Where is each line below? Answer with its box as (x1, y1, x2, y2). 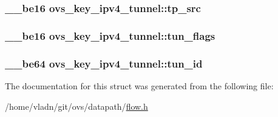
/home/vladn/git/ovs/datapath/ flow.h (5, 100, 148, 112)
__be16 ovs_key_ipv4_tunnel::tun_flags (5, 28, 215, 43)
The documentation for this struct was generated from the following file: (5, 79, 274, 92)
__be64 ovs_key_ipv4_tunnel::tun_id (5, 55, 203, 71)
